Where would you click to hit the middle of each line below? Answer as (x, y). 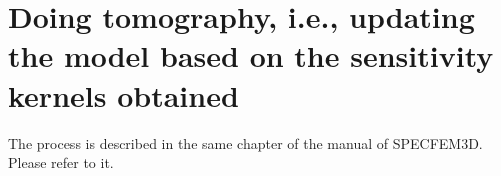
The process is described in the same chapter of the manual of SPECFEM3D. (245, 142)
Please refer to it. (61, 162)
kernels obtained (123, 94)
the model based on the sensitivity (251, 55)
